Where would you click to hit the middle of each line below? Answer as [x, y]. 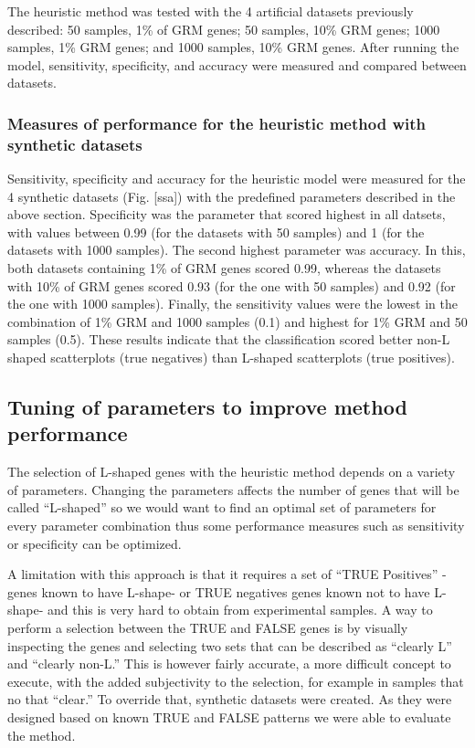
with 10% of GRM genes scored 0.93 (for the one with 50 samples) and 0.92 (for [232, 285]
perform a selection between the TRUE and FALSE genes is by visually [208, 627]
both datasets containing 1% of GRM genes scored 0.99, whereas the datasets [224, 268]
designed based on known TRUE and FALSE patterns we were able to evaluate [229, 716]
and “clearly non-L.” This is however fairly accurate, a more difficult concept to [229, 664]
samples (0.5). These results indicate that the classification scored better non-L [229, 339]
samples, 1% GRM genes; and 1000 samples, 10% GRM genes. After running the [233, 47]
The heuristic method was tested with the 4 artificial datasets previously [211, 11]
